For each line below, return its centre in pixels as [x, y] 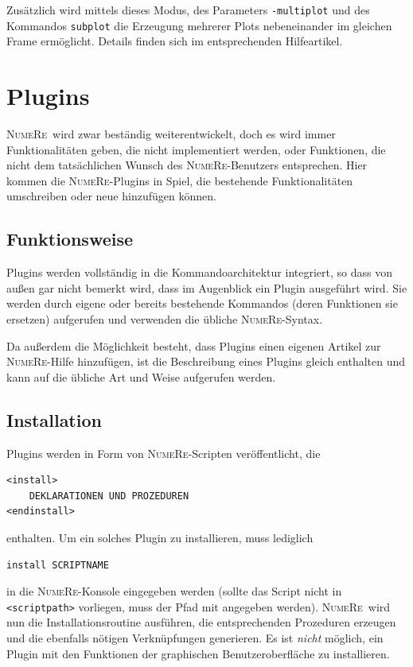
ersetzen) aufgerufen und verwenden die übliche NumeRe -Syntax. [165, 318]
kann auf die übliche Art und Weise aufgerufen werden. [141, 376]
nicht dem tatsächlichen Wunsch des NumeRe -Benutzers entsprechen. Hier [187, 165]
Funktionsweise [70, 239]
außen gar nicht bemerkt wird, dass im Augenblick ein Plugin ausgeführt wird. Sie [207, 287]
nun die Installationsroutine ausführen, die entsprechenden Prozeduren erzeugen [201, 622]
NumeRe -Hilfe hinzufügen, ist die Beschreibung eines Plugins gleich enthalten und [206, 361]
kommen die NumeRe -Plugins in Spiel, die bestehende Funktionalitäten [180, 180]
